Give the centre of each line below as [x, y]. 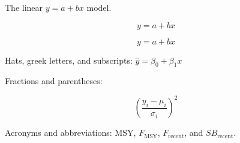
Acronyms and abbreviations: [58, 132]
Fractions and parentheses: [54, 81]
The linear [24, 7]
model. [99, 7]
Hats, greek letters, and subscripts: [69, 60]
